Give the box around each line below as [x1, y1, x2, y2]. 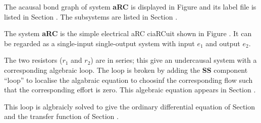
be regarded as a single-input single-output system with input [4, 38, 195, 48]
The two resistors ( [4, 55, 63, 65]
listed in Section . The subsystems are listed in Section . [4, 11, 178, 22]
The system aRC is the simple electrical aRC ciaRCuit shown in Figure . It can [4, 28, 252, 39]
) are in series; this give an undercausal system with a [90, 55, 257, 65]
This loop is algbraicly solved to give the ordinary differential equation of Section [4, 101, 255, 111]
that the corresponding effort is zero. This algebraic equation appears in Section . [4, 84, 256, 95]
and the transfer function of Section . [4, 111, 119, 121]
